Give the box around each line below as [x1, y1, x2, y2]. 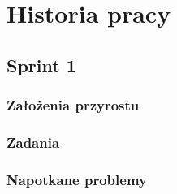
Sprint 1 [6, 52, 76, 77]
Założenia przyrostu [6, 95, 140, 115]
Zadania [6, 131, 60, 152]
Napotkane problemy [6, 169, 147, 189]
